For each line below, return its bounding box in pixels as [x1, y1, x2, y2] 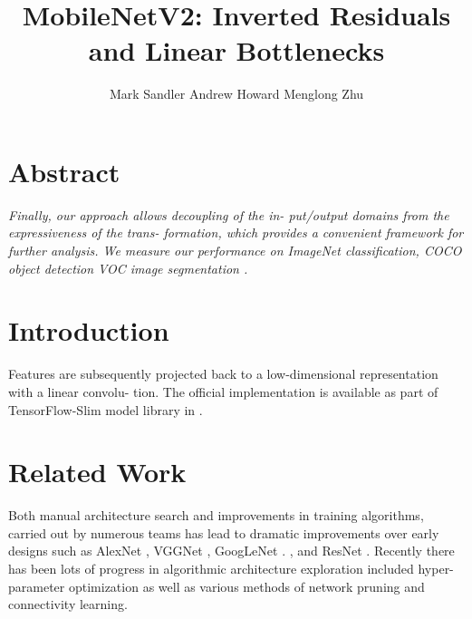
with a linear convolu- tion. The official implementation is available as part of [8, 382, 438, 401]
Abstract [8, 152, 120, 189]
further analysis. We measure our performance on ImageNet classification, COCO [8, 241, 462, 260]
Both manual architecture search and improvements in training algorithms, [8, 506, 424, 525]
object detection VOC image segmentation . [8, 258, 248, 277]
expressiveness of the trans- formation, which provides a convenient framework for [8, 223, 464, 242]
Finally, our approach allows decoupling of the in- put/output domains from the [8, 205, 449, 224]
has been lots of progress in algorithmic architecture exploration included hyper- [8, 559, 454, 578]
